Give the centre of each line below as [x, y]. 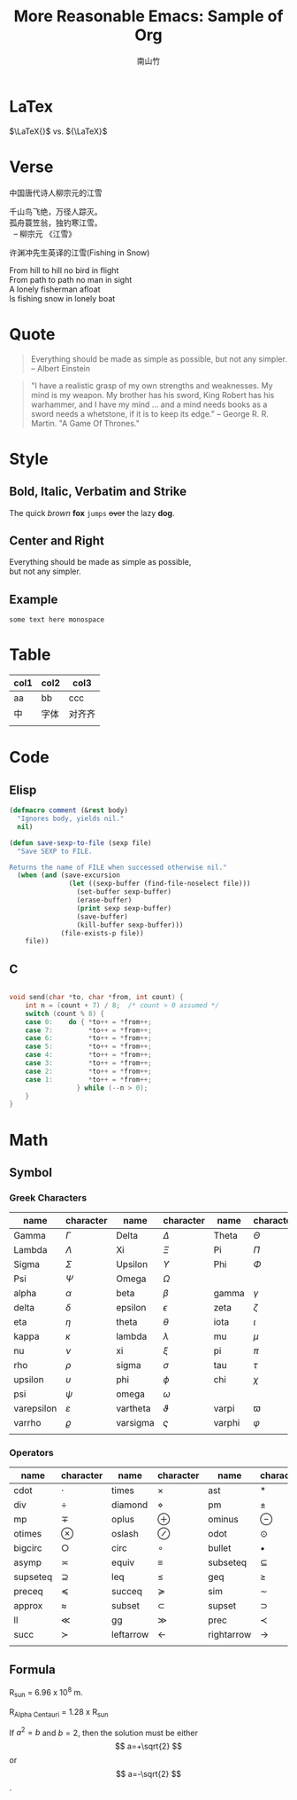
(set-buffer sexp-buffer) [124, 892]
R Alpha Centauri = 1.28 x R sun [59, 1713]
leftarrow [130, 1635]
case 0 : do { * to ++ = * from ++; [88, 1021]
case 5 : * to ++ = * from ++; [88, 1047]
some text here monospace [57, 620]
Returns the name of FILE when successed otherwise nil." [118, 867]
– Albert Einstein [61, 368]
